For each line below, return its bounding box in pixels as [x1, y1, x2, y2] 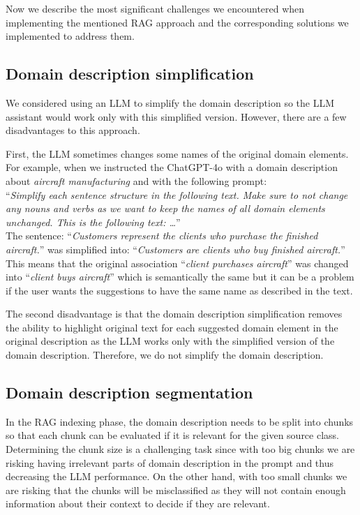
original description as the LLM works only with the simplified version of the [6, 334, 335, 348]
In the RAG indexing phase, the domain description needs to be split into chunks [6, 414, 354, 428]
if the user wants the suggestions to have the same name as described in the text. [6, 283, 353, 297]
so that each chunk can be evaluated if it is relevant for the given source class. [6, 428, 340, 442]
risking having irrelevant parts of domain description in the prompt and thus [6, 455, 333, 470]
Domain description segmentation [6, 382, 253, 403]
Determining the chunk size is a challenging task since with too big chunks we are [6, 442, 355, 456]
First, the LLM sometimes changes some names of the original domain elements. [6, 146, 349, 161]
